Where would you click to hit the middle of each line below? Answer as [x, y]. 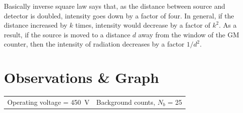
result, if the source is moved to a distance [67, 34]
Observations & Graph [82, 77]
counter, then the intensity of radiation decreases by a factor [94, 44]
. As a [228, 25]
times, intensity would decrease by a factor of [143, 25]
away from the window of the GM [188, 34]
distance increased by [36, 25]
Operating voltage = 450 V [48, 102]
